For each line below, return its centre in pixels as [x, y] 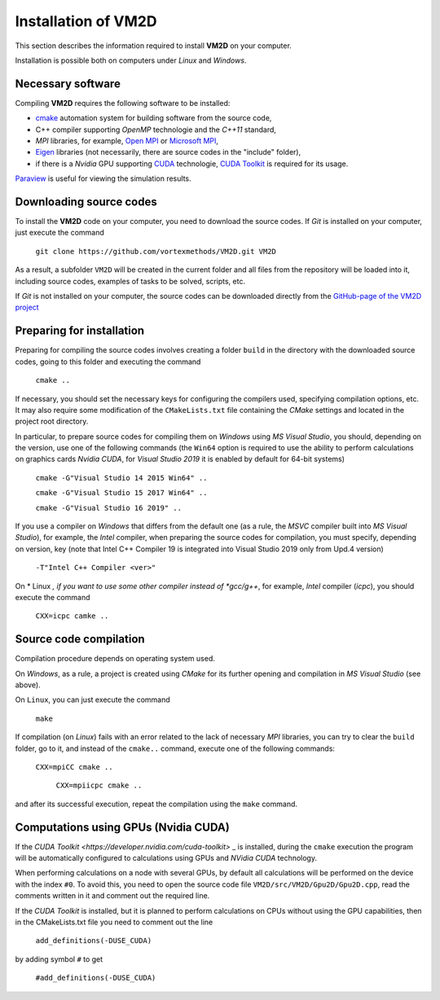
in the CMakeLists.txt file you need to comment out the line [114, 922]
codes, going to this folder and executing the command [108, 362]
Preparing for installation [80, 331]
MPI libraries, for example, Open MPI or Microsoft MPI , [127, 141]
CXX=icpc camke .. [72, 616]
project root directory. [52, 421]
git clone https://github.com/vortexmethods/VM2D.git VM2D [156, 251]
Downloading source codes [86, 202]
